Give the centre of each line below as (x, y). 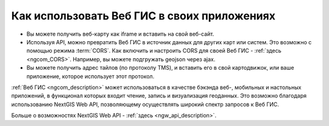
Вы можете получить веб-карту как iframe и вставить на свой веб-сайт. (120, 34)
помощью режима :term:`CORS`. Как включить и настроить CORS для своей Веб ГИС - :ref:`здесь (154, 51)
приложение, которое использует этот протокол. (90, 76)
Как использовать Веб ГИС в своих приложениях (143, 16)
